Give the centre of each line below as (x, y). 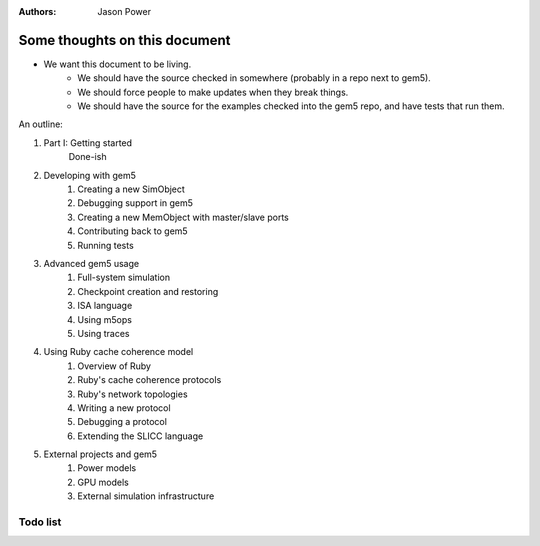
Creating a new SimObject (131, 189)
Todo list (40, 522)
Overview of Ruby (114, 366)
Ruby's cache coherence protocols (149, 380)
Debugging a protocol (122, 422)
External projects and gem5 (100, 454)
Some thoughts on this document (124, 40)
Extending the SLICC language (140, 436)
